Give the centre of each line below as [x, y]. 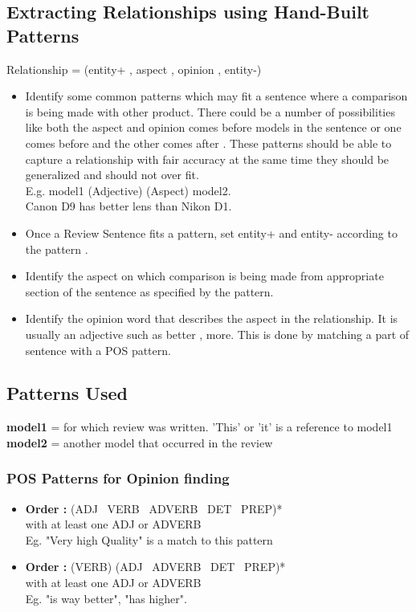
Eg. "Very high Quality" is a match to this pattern [149, 539]
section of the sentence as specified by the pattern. [149, 291]
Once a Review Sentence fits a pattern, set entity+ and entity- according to [211, 233]
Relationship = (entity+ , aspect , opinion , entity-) [134, 69]
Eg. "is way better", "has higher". [106, 598]
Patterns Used [67, 393]
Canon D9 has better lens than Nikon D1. [128, 206]
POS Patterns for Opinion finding [118, 478]
